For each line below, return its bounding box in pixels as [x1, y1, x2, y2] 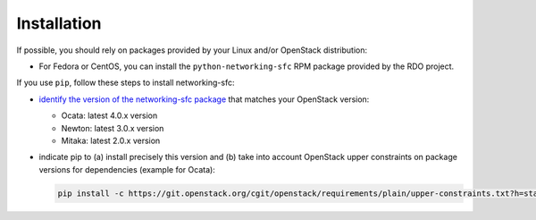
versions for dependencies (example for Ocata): [38, 164, 216, 174]
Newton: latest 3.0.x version [61, 123, 164, 133]
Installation [16, 13, 102, 33]
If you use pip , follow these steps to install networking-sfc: [16, 77, 235, 89]
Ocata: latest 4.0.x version [61, 110, 158, 121]
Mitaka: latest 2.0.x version [61, 135, 161, 146]
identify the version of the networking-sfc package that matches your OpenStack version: [38, 94, 370, 105]
